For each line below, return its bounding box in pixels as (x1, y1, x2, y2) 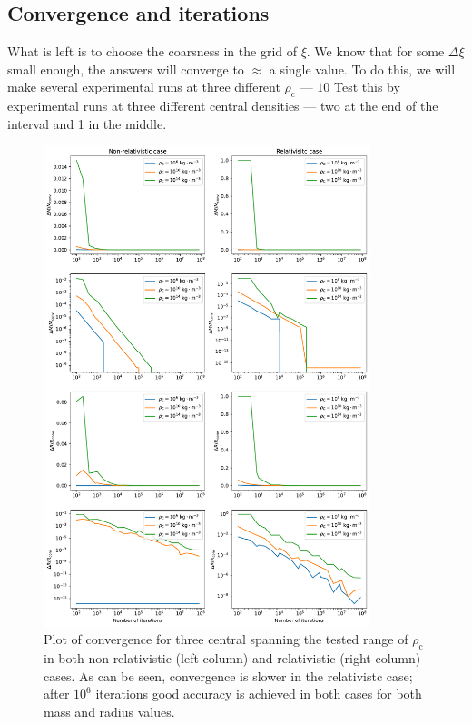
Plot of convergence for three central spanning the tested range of (44, 630, 408, 649)
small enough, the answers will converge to (7, 59, 244, 78)
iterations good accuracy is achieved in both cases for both (95, 684, 422, 703)
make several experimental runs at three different (7, 77, 280, 96)
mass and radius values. (44, 702, 175, 721)
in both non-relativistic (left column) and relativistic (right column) (44, 649, 421, 668)
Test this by (333, 77, 400, 96)
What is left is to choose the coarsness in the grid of (7, 42, 298, 61)
